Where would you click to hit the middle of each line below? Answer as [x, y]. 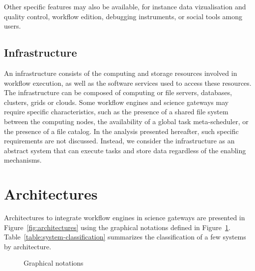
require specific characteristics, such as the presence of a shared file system [116, 112]
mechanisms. [23, 160]
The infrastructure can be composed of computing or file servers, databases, [118, 92]
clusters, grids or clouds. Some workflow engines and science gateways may [116, 102]
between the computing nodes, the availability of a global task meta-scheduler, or [126, 121]
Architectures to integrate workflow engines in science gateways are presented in [125, 218]
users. [13, 26]
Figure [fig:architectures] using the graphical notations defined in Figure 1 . [117, 227]
